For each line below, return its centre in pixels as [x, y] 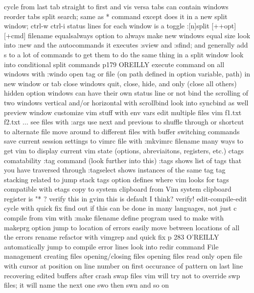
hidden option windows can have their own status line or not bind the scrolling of [126, 93]
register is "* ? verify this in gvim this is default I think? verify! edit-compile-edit [126, 198]
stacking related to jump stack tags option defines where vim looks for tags [116, 179]
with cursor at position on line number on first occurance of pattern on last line [124, 266]
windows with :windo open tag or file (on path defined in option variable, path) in [127, 74]
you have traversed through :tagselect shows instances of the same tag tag [115, 170]
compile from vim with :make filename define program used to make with [114, 218]
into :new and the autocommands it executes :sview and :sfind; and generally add [126, 45]
